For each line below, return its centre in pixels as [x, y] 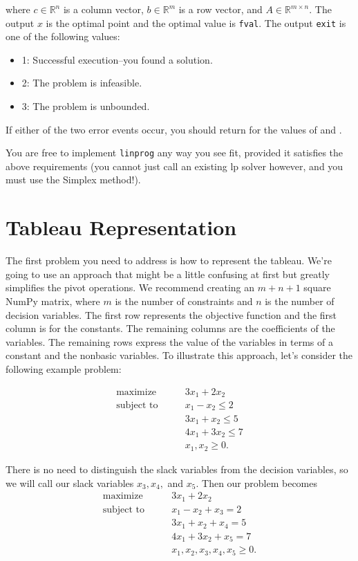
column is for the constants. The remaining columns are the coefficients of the [170, 328]
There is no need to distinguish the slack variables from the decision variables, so [177, 469]
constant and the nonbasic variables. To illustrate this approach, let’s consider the [179, 355]
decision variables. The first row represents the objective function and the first [171, 314]
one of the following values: [63, 36]
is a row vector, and [220, 9]
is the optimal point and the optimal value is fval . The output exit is [196, 22]
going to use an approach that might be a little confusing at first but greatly [168, 274]
